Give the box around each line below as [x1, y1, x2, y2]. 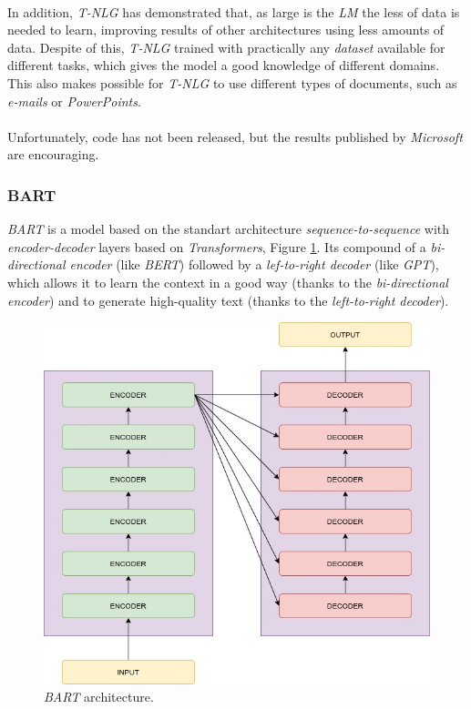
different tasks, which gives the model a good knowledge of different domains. [7, 56, 440, 75]
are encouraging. [7, 145, 99, 164]
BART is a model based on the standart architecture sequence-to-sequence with [7, 219, 450, 238]
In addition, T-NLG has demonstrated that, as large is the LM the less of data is [7, 2, 460, 21]
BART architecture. [44, 687, 154, 706]
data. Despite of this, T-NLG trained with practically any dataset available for [7, 37, 445, 56]
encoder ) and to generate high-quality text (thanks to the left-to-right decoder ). [7, 290, 449, 309]
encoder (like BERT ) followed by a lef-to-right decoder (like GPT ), [69, 255, 439, 274]
